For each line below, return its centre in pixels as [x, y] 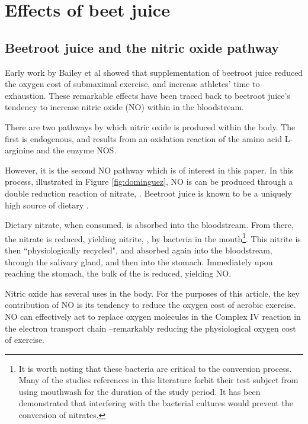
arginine [20, 150]
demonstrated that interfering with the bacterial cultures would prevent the [156, 403]
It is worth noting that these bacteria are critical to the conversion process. [155, 368]
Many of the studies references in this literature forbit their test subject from [158, 380]
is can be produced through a [240, 182]
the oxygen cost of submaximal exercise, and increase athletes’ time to [132, 84]
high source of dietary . [47, 205]
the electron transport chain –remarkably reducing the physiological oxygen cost [150, 328]
